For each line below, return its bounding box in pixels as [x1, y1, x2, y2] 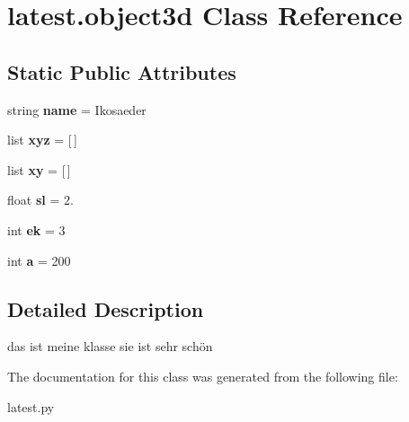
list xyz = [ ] [7, 130, 77, 149]
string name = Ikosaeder [7, 100, 147, 119]
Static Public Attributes [7, 57, 236, 85]
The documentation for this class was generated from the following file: [7, 366, 398, 385]
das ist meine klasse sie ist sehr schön [7, 337, 213, 356]
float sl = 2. [7, 190, 74, 209]
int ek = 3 [7, 220, 66, 239]
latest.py [7, 397, 55, 416]
